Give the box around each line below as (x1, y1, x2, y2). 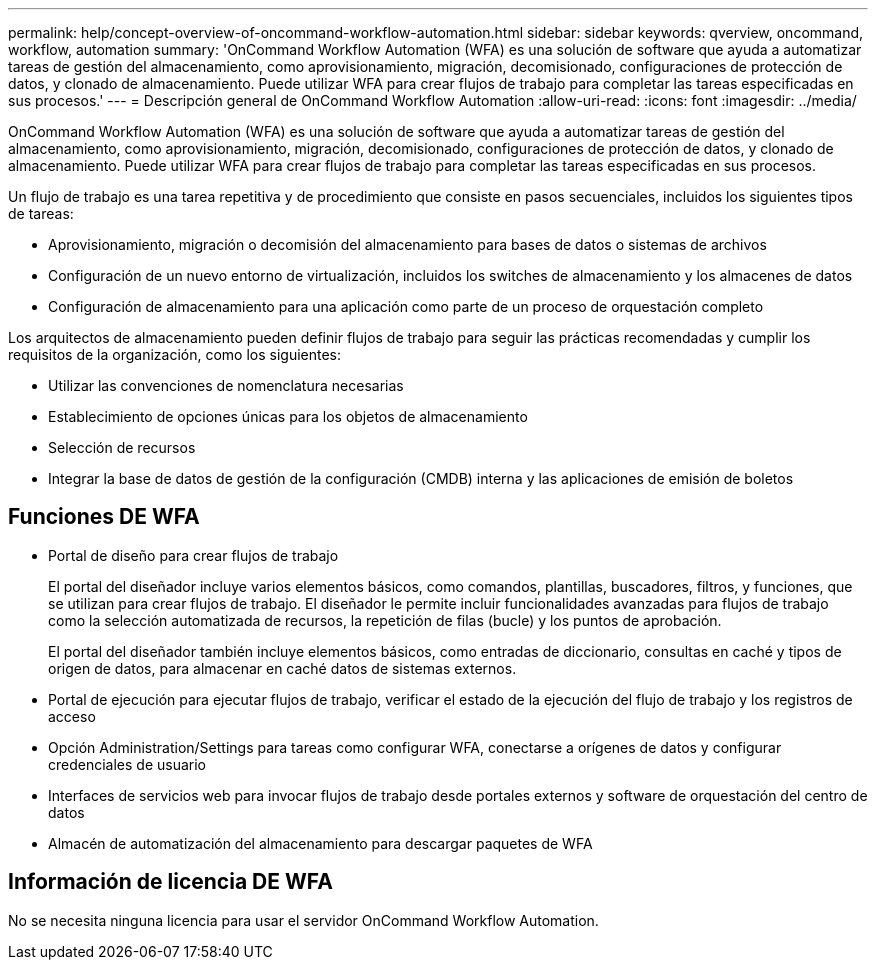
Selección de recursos (48, 439, 196, 456)
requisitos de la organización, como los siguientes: (8, 346, 342, 363)
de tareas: (8, 205, 74, 222)
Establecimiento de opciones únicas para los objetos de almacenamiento (48, 408, 528, 425)
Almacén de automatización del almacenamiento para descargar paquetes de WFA (48, 834, 593, 852)
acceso (48, 707, 96, 725)
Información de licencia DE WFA (8, 869, 333, 895)
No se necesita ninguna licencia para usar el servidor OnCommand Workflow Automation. (8, 911, 599, 929)
